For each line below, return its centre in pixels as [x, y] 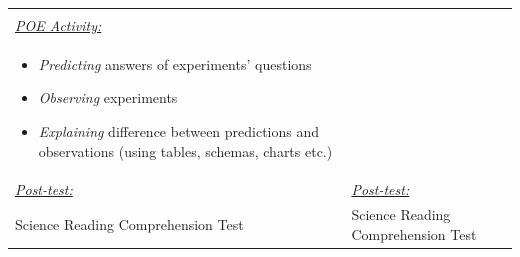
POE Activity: [58, 25]
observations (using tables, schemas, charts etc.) [185, 150]
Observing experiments [108, 97]
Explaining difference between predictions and [179, 131]
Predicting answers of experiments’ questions [175, 63]
